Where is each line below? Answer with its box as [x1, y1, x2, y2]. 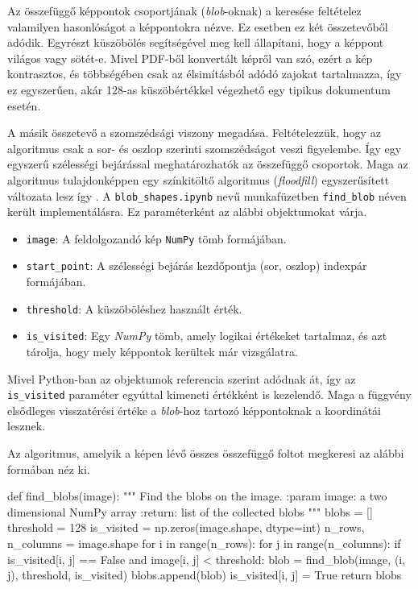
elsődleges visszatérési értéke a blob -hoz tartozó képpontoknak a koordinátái [7, 401, 381, 418]
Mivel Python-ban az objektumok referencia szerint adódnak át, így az [7, 370, 356, 387]
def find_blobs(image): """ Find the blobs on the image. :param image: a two [7, 487, 387, 504]
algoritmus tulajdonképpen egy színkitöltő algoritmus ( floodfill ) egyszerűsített [7, 171, 390, 188]
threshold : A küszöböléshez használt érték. [26, 300, 242, 317]
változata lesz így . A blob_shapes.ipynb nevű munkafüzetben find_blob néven [7, 187, 407, 204]
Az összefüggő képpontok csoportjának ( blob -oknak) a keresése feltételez [7, 2, 362, 19]
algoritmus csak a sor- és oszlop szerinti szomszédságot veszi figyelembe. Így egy [7, 139, 402, 156]
